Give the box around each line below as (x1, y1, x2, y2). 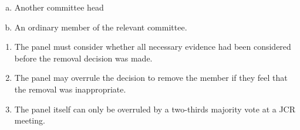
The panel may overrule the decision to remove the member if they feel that (14, 71, 288, 84)
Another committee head (14, 1, 104, 13)
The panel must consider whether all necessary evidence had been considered (14, 40, 291, 53)
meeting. (14, 114, 45, 126)
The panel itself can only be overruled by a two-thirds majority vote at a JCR (14, 102, 296, 115)
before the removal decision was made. (14, 52, 153, 64)
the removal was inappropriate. (14, 83, 126, 95)
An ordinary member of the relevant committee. (14, 20, 187, 33)
